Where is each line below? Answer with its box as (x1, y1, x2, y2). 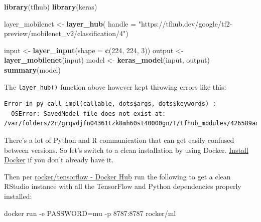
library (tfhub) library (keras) (4, 2, 97, 12)
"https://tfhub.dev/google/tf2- (138, 18, 232, 29)
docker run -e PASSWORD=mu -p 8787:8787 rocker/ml (4, 207, 176, 218)
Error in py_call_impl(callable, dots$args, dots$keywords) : (4, 100, 216, 108)
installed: (4, 190, 32, 201)
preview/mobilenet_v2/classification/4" (4, 28, 126, 39)
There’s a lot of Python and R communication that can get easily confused (4, 135, 234, 145)
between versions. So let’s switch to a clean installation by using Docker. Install (4, 144, 248, 155)
